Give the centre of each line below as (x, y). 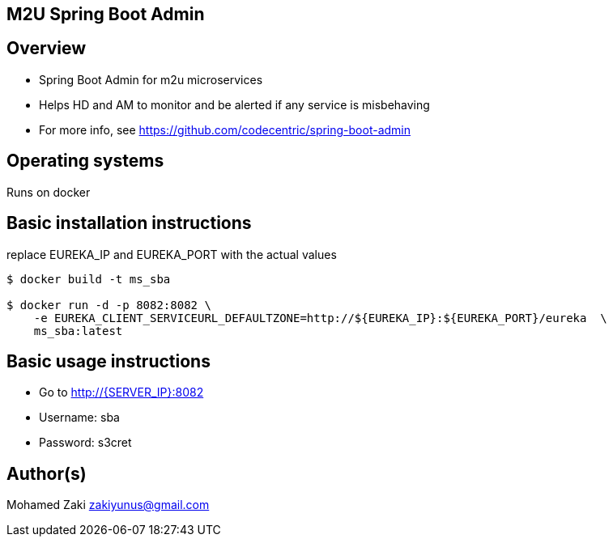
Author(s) (47, 473)
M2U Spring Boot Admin (106, 14)
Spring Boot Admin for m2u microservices (151, 79)
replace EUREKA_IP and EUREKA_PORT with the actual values (172, 254)
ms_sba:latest (78, 331)
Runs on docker (49, 192)
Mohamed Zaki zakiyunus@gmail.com (108, 505)
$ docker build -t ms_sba (89, 279)
